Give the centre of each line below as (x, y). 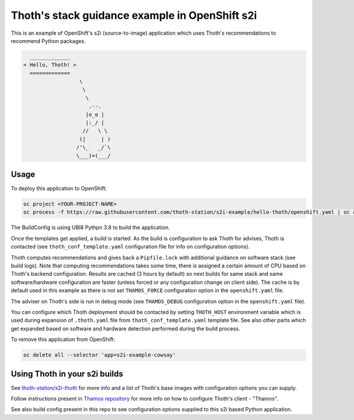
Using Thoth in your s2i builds (67, 374)
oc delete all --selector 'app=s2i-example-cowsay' (100, 355)
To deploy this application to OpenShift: (59, 188)
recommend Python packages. (48, 41)
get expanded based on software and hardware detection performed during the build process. (125, 328)
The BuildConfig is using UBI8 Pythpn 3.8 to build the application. (91, 227)
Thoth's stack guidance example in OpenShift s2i (134, 15)
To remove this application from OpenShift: (63, 339)
